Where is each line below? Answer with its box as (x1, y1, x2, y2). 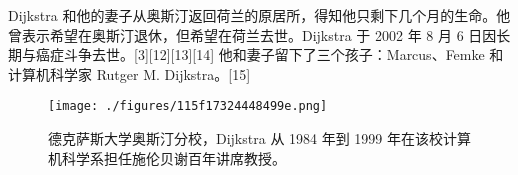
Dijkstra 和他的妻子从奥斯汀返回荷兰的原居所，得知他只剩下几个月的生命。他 (8, 5, 511, 25)
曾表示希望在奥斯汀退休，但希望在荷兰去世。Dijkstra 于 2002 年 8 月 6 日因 (8, 24, 497, 45)
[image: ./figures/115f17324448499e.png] (48, 99, 328, 114)
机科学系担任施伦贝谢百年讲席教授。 (48, 147, 286, 168)
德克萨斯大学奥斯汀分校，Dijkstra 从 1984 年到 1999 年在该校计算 (48, 128, 472, 149)
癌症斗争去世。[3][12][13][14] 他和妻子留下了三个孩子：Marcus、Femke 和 (35, 44, 504, 65)
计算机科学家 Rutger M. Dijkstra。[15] (8, 63, 251, 84)
